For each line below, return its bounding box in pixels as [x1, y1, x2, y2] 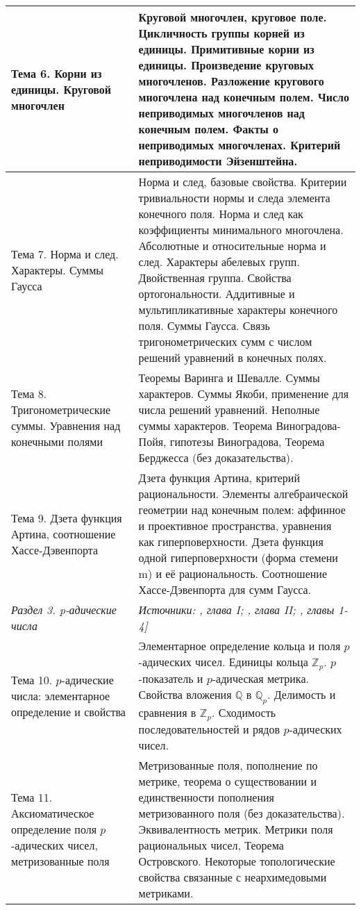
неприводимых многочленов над [138, 105, 305, 121]
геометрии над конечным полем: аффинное [138, 502, 346, 518]
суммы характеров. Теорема [138, 417, 273, 433]
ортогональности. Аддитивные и [138, 286, 295, 301]
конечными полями [11, 433, 103, 449]
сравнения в [138, 704, 196, 721]
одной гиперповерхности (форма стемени [138, 549, 338, 565]
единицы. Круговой [11, 81, 112, 97]
